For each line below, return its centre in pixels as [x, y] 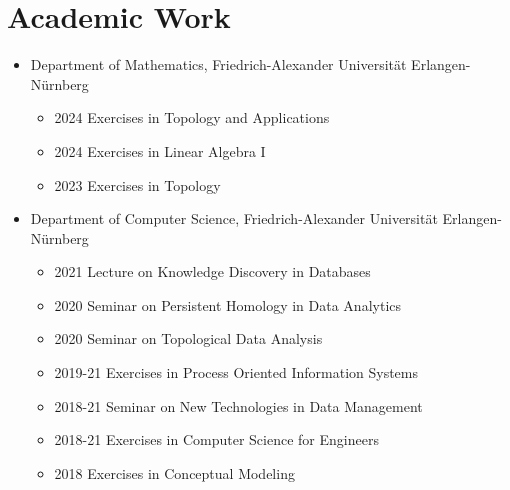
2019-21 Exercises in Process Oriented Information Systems [236, 372]
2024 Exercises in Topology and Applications [192, 117]
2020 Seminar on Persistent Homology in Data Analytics [228, 304]
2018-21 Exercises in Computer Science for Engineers [216, 439]
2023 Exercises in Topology [137, 184]
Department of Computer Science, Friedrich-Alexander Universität [234, 218]
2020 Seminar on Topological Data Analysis [188, 338]
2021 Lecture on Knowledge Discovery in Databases [212, 271]
